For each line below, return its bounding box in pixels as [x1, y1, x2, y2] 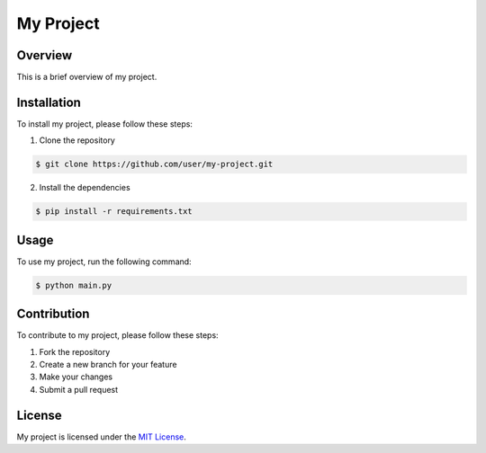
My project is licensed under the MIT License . [16, 431, 186, 442]
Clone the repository [39, 135, 116, 146]
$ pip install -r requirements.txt [35, 207, 193, 217]
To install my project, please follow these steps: [16, 118, 193, 129]
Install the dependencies [39, 182, 130, 193]
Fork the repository [39, 346, 111, 357]
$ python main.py [35, 280, 112, 290]
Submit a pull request [39, 384, 119, 395]
